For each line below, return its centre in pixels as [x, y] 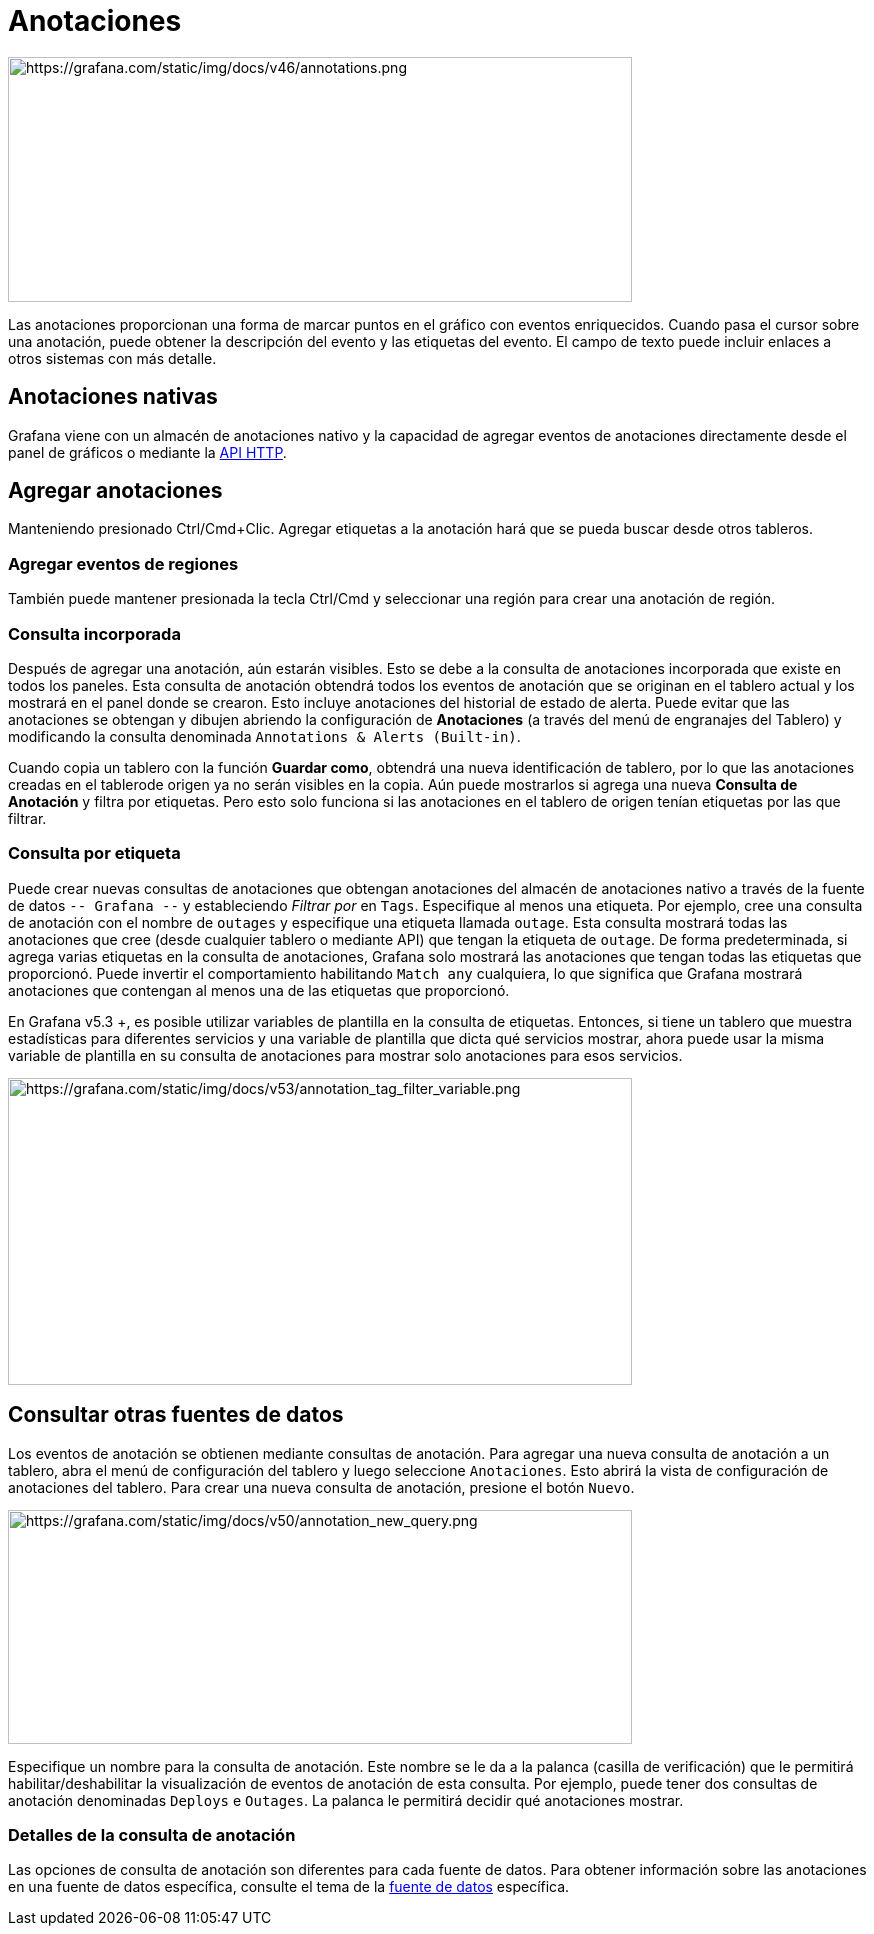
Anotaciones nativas [113, 397]
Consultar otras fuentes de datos [176, 1415]
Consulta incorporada [94, 633]
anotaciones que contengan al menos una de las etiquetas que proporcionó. [259, 990]
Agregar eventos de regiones [123, 563]
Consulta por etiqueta [94, 853]
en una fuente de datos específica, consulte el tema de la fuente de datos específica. [289, 1887]
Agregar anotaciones [115, 491]
